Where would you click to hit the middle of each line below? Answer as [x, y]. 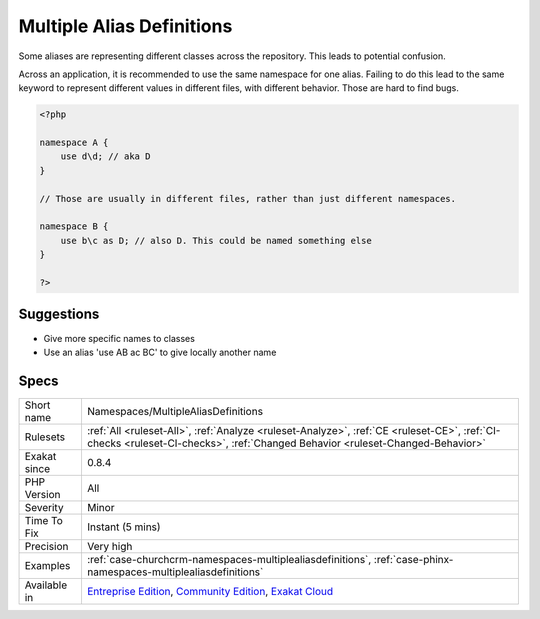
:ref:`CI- [482, 430]
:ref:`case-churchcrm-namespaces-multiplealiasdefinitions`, [229, 559]
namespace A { [74, 143]
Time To [44, 520]
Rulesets [44, 437]
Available [46, 585]
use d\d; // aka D [105, 156]
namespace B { [74, 226]
